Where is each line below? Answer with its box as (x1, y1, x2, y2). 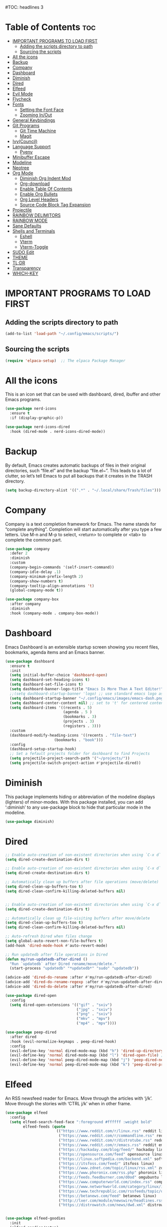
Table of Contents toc (5, 22, 96, 33)
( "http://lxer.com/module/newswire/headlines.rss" (58, 1198, 166, 1203)
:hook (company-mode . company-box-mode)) (9, 611, 99, 616)
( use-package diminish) (5, 819, 55, 824)
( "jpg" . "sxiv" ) (76, 1007, 112, 1012)
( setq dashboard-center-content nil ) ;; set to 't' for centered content (9, 700, 166, 705)
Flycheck (12, 96, 31, 102)
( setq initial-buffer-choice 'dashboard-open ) (9, 673, 108, 678)
